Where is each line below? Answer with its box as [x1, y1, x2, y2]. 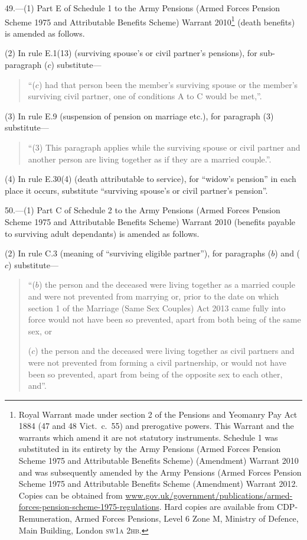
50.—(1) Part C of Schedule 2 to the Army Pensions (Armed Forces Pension [5, 204, 280, 216]
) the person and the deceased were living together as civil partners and [35, 344, 295, 357]
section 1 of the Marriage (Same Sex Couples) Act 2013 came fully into [28, 301, 286, 314]
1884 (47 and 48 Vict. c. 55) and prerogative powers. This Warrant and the [18, 419, 294, 432]
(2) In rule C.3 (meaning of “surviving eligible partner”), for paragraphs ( [5, 247, 272, 259]
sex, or [28, 324, 52, 337]
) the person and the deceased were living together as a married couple [38, 278, 295, 291]
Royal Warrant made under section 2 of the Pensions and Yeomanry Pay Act [18, 408, 298, 420]
